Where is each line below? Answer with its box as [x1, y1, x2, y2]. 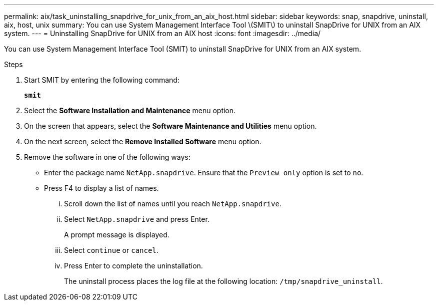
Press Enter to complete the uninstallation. [64, 261, 203, 270]
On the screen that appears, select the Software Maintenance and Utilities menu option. [24, 122, 317, 130]
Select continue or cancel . [64, 246, 158, 254]
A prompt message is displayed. [64, 230, 169, 239]
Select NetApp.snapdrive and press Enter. [64, 215, 209, 223]
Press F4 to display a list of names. [44, 184, 159, 192]
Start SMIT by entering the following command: [24, 76, 179, 84]
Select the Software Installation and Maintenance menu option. [24, 106, 236, 115]
